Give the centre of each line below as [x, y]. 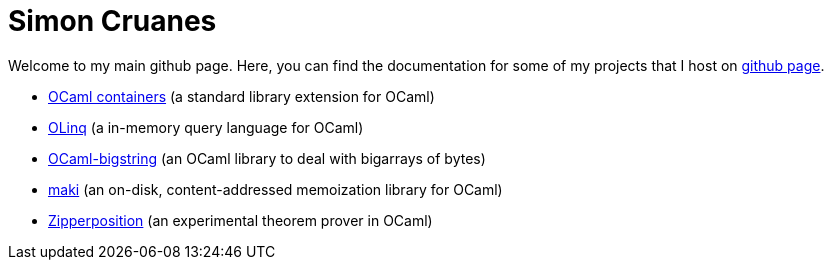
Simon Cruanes [112, 21]
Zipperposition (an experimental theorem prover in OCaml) [240, 220]
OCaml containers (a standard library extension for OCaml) [241, 96]
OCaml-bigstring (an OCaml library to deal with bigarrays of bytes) [267, 158]
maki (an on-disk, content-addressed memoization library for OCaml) [275, 189]
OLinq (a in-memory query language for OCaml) [206, 127]
